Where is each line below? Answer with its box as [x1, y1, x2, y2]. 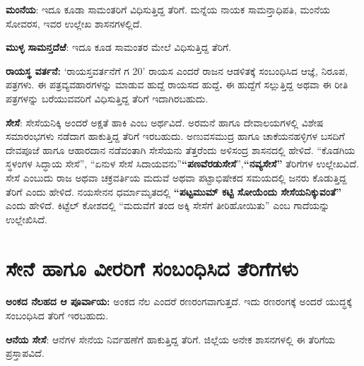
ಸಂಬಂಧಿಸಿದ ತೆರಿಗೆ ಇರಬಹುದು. [6, 308, 109, 323]
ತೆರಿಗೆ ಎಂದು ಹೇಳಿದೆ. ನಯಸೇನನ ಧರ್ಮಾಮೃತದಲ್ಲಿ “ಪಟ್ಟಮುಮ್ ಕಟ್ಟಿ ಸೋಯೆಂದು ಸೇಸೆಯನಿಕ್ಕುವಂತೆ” [6, 184, 341, 199]
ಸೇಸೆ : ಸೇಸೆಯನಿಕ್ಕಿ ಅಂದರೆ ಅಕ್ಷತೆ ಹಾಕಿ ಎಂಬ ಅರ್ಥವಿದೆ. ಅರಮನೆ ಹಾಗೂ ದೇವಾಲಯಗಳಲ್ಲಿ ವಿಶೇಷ [6, 114, 324, 129]
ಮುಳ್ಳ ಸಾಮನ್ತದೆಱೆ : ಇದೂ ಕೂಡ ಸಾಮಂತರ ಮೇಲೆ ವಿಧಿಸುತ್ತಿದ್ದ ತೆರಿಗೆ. [6, 40, 232, 54]
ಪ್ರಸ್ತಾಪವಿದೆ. [6, 346, 45, 360]
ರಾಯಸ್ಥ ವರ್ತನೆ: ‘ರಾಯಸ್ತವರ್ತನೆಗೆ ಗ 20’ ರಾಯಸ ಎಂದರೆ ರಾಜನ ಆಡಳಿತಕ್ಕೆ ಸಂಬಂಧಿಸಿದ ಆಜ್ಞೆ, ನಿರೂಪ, [6, 63, 348, 78]
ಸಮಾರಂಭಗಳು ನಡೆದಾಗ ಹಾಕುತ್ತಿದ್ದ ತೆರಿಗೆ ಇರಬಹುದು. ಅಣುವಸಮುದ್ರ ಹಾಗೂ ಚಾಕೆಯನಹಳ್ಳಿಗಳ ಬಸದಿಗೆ [6, 129, 345, 143]
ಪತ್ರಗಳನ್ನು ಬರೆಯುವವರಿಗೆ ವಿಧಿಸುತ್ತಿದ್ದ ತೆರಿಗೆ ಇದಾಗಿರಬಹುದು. [6, 90, 209, 105]
